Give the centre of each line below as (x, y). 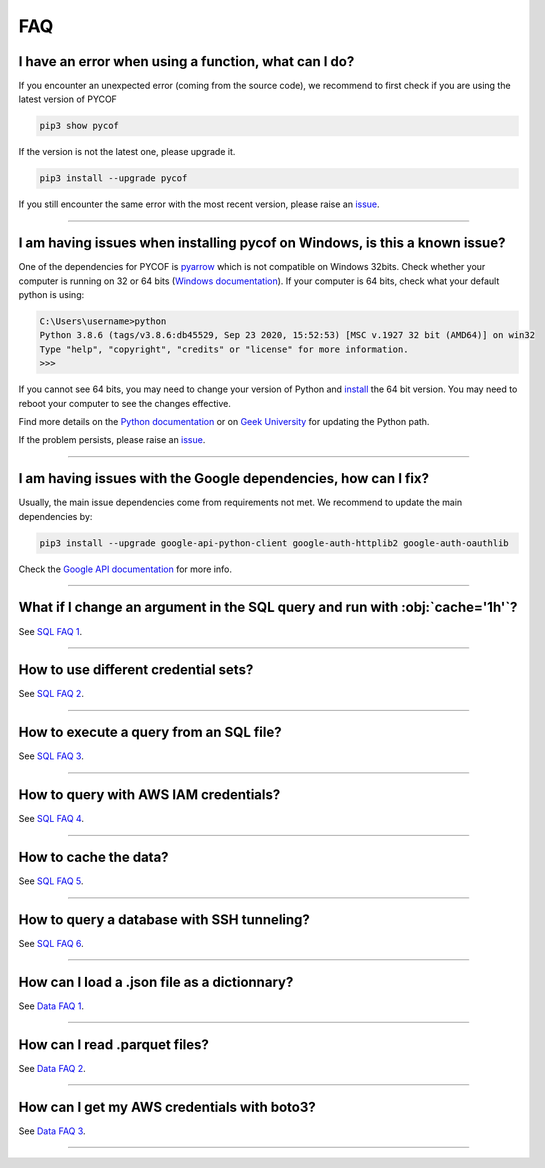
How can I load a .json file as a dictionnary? (156, 981)
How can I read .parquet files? (114, 1044)
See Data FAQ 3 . (52, 1131)
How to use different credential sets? (136, 670)
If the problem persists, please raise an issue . (112, 440)
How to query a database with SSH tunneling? (164, 919)
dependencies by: (55, 516)
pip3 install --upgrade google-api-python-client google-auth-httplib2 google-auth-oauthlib (274, 543)
